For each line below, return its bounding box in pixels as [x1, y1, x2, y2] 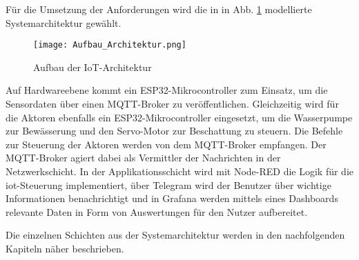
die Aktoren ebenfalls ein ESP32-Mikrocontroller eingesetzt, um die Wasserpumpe [6, 110, 353, 124]
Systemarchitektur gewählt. [6, 15, 122, 30]
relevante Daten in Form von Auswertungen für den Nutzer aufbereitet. [6, 204, 308, 219]
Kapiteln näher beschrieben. [6, 241, 124, 255]
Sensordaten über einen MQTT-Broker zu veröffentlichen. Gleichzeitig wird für [6, 97, 339, 111]
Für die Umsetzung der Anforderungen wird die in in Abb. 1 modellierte [6, 2, 312, 16]
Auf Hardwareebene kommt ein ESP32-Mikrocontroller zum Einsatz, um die [6, 83, 328, 97]
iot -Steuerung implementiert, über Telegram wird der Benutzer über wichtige [6, 177, 331, 192]
